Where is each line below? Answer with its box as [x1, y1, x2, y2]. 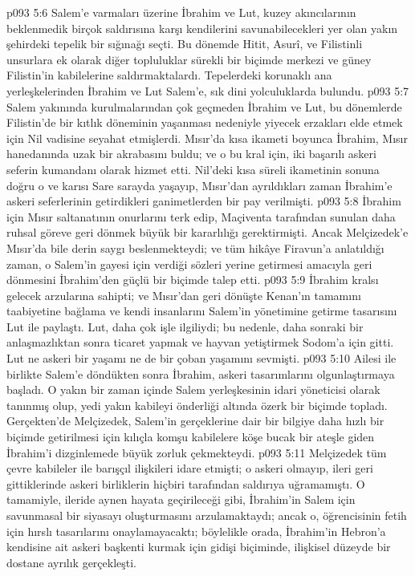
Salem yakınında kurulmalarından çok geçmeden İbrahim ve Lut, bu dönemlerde [6, 98, 402, 115]
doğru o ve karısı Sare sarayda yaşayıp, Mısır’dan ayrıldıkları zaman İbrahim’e [6, 176, 393, 193]
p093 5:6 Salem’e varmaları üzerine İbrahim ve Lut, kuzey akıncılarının [6, 4, 356, 20]
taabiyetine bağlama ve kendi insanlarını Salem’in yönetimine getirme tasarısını [6, 302, 397, 319]
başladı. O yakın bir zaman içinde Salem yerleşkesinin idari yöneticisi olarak [6, 381, 380, 398]
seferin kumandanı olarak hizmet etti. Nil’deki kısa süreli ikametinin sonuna [6, 160, 380, 177]
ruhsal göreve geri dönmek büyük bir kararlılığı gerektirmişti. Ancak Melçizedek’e [6, 224, 409, 241]
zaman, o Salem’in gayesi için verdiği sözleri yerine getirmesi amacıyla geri [6, 255, 372, 272]
